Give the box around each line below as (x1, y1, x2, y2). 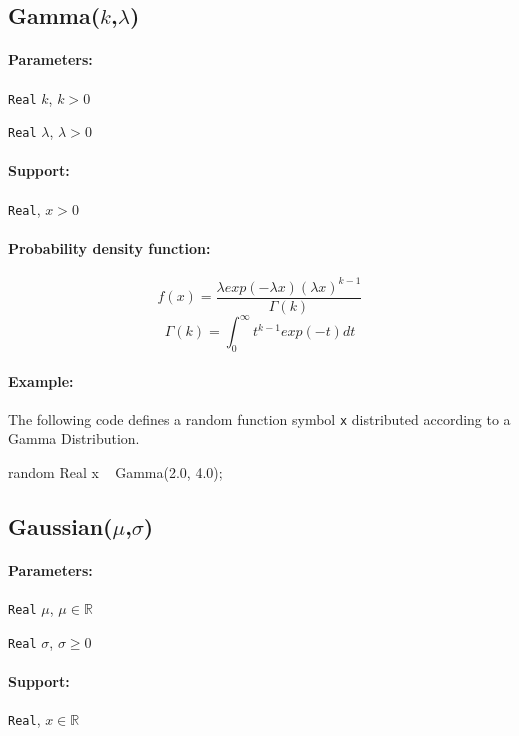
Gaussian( (8, 511, 113, 542)
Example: (8, 370, 74, 391)
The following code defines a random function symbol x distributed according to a (8, 408, 511, 429)
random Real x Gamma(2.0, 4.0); (8, 462, 223, 483)
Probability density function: (8, 237, 211, 258)
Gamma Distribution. (8, 428, 140, 449)
